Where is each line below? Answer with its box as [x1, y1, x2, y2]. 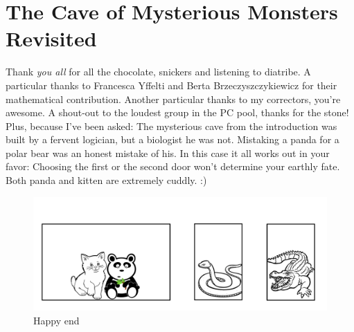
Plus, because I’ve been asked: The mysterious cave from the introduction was [6, 118, 337, 133]
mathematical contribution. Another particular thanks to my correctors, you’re [6, 91, 341, 106]
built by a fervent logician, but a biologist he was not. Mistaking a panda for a [6, 132, 339, 147]
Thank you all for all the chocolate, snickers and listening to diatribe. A [6, 64, 311, 79]
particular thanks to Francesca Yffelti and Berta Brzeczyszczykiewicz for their [6, 77, 337, 92]
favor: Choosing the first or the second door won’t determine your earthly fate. [6, 159, 340, 174]
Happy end [33, 313, 80, 328]
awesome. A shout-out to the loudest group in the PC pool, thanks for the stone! [6, 105, 349, 120]
